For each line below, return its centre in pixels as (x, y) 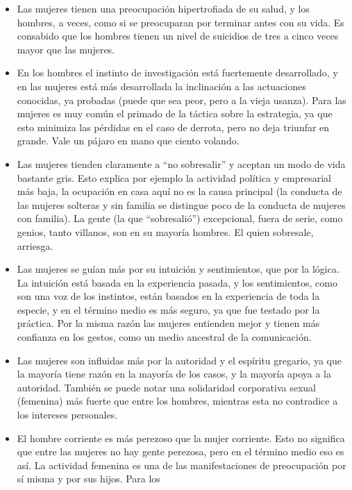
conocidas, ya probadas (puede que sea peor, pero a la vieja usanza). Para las (182, 100)
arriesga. (35, 245)
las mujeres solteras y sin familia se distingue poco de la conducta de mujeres (181, 204)
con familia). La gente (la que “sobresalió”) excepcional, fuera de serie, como (180, 218)
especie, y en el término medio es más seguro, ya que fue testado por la (168, 309)
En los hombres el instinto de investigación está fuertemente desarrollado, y (177, 73)
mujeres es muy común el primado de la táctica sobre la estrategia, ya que (175, 113)
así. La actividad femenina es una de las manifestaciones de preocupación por (182, 465)
